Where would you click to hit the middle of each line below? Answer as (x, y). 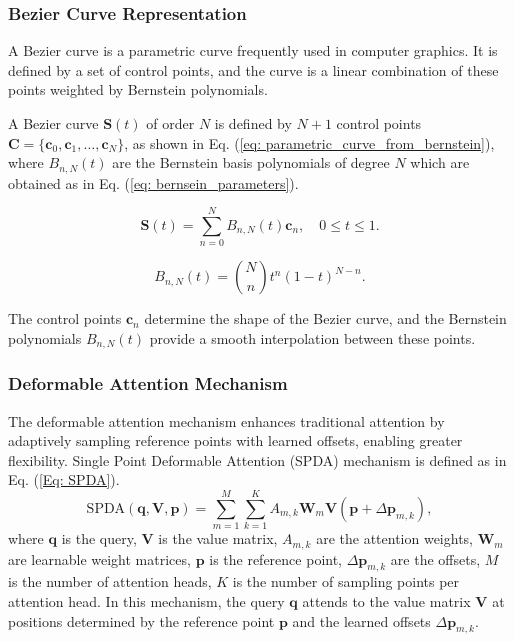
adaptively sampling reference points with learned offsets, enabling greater (235, 440)
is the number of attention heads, (110, 581)
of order (170, 123)
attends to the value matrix (386, 600)
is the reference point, (276, 558)
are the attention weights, (394, 538)
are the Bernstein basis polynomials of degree (251, 162)
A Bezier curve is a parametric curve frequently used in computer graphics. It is (253, 50)
